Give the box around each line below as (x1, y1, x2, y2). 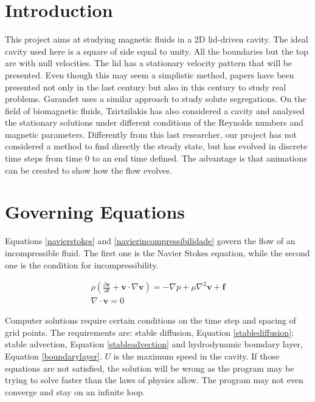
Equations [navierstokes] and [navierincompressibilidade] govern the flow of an (5, 234, 296, 247)
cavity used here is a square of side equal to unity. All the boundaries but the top (5, 44, 309, 57)
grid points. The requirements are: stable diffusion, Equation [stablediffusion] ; (5, 325, 294, 338)
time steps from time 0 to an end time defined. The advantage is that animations (5, 152, 307, 165)
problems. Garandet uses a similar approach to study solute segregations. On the (5, 92, 306, 105)
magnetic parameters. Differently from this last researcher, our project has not (5, 128, 297, 140)
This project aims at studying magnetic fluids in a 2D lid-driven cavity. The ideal (5, 33, 308, 46)
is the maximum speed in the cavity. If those (113, 350, 280, 362)
